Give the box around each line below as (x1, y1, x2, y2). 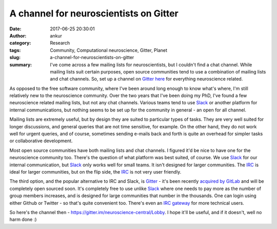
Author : (9, 32, 27, 39)
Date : (9, 26, 22, 32)
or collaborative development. (9, 138, 73, 144)
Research (50, 40, 70, 46)
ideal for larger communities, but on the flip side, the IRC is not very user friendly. (9, 168, 182, 175)
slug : (9, 54, 21, 61)
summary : (9, 62, 32, 68)
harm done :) (9, 216, 37, 223)
